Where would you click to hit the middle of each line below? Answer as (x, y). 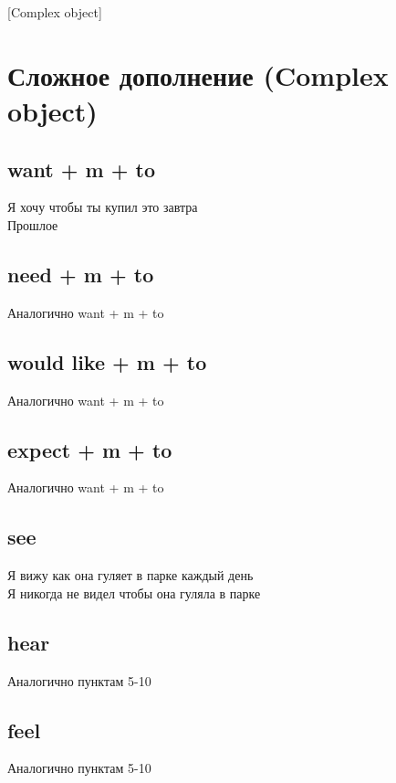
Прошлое (33, 224)
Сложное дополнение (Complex (198, 74)
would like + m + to (107, 361)
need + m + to (81, 274)
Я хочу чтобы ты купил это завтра (103, 207)
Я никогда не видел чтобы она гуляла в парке (134, 593)
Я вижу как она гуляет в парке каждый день (130, 575)
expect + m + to (90, 449)
